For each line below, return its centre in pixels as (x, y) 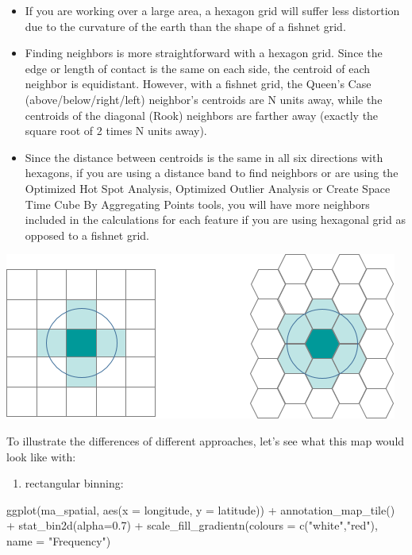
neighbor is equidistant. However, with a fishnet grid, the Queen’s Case (198, 84)
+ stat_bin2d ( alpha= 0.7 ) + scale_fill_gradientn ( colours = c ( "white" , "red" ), (192, 525)
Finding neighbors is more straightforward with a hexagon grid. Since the (204, 53)
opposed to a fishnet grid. (87, 235)
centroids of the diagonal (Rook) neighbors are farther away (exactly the (202, 115)
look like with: (41, 456)
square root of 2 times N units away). (116, 131)
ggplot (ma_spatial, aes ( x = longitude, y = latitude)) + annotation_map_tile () (201, 509)
